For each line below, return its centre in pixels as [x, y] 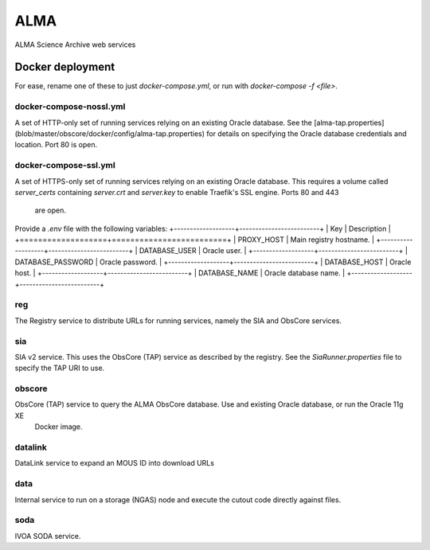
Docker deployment [65, 67]
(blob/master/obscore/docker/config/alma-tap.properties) [110, 133]
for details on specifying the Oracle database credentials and [306, 133]
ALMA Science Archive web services [75, 45]
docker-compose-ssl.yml [65, 166]
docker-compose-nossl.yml [70, 107]
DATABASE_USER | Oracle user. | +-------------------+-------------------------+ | [273, 251]
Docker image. [59, 427]
